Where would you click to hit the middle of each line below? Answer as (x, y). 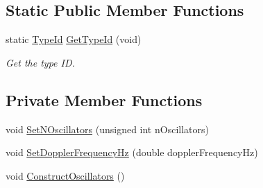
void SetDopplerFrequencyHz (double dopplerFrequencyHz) (132, 152)
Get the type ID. (40, 62)
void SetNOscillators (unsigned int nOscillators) (107, 129)
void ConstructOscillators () (65, 175)
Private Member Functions (104, 100)
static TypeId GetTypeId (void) (74, 39)
